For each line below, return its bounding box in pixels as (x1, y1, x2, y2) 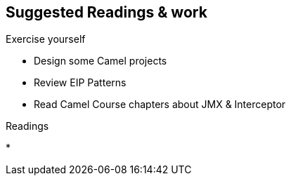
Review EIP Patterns (34, 76, 127, 89)
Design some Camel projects (34, 55, 167, 67)
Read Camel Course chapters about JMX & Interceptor (34, 98, 286, 111)
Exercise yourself (6, 33, 86, 46)
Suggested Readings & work (6, 4, 207, 21)
